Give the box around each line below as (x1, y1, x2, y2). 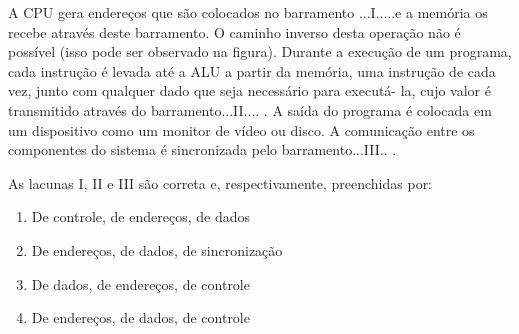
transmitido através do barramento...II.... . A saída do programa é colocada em (8, 99, 492, 120)
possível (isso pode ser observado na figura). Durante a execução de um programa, (8, 41, 512, 62)
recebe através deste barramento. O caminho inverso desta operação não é (8, 21, 461, 42)
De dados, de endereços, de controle (31, 273, 250, 294)
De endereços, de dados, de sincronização (31, 239, 283, 260)
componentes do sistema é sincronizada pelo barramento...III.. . (8, 139, 397, 160)
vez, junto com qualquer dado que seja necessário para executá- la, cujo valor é (8, 80, 491, 101)
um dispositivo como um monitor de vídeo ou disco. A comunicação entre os (8, 119, 475, 140)
